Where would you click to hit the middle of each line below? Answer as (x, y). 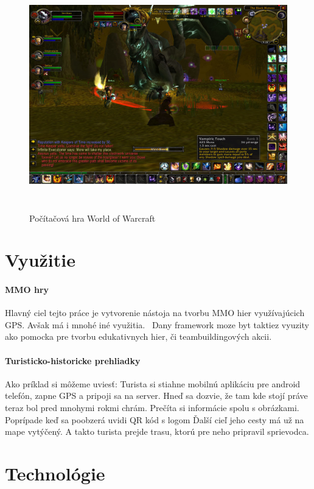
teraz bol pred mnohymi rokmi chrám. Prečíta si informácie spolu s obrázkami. (152, 408)
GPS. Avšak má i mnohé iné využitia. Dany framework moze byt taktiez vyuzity (157, 324)
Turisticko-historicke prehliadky (73, 360)
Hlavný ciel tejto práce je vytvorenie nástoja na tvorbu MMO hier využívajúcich (155, 313)
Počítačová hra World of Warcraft (92, 218)
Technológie (55, 473)
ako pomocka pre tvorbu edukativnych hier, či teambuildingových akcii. (138, 336)
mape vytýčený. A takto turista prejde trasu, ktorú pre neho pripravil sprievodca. (157, 431)
